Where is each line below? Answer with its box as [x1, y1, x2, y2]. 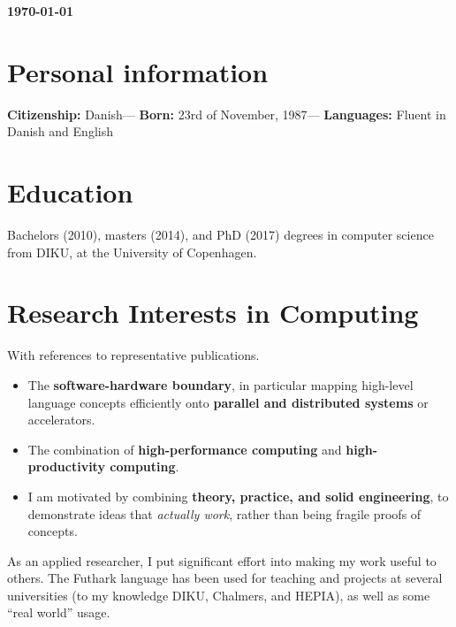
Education [7, 174, 133, 210]
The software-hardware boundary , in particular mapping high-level [27, 375, 414, 394]
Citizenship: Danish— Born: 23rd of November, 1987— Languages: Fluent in [7, 104, 446, 123]
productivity [27, 457, 105, 476]
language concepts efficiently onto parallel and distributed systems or [27, 393, 429, 411]
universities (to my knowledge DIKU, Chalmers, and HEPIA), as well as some [7, 585, 430, 604]
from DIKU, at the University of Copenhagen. [7, 242, 257, 261]
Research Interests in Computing [7, 294, 419, 331]
